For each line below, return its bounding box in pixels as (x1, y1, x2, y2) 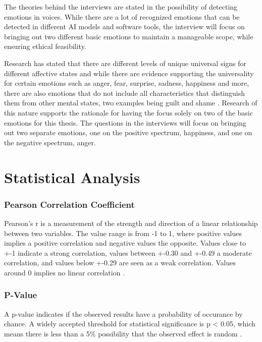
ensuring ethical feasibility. (4, 41, 86, 51)
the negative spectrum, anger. (4, 137, 96, 147)
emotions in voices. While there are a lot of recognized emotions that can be (4, 11, 240, 22)
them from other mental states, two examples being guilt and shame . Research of (4, 97, 257, 108)
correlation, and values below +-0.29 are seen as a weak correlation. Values (4, 257, 236, 268)
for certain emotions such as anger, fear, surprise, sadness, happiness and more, (4, 78, 249, 88)
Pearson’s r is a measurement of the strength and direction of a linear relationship (4, 217, 258, 228)
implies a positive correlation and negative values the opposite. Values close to (4, 238, 246, 248)
